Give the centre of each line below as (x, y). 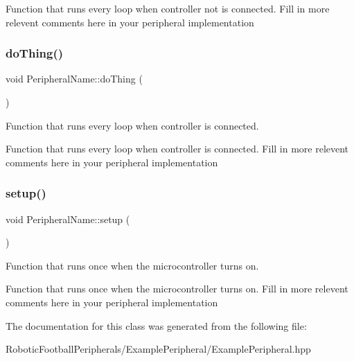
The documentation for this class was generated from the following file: (156, 325)
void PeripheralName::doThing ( (74, 79)
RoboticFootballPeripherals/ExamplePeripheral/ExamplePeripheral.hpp (158, 349)
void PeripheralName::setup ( (68, 219)
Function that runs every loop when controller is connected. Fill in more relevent (177, 149)
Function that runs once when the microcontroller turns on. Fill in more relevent (177, 289)
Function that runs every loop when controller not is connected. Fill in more (168, 8)
